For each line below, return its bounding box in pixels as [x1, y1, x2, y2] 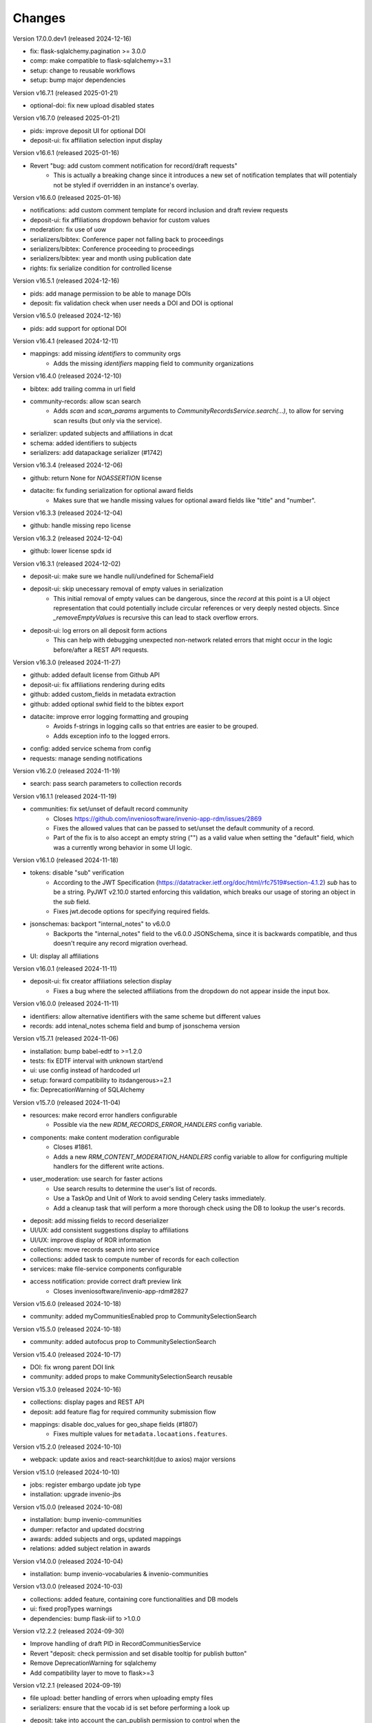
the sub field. [53, 897, 91, 906]
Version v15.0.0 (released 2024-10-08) [12, 1502, 123, 1511]
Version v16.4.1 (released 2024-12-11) [12, 337, 118, 345]
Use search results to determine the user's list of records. [53, 1184, 217, 1192]
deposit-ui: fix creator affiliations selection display [30, 977, 172, 986]
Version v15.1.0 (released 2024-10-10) [12, 1468, 120, 1476]
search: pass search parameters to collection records [30, 779, 182, 788]
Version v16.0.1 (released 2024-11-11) [12, 964, 117, 972]
